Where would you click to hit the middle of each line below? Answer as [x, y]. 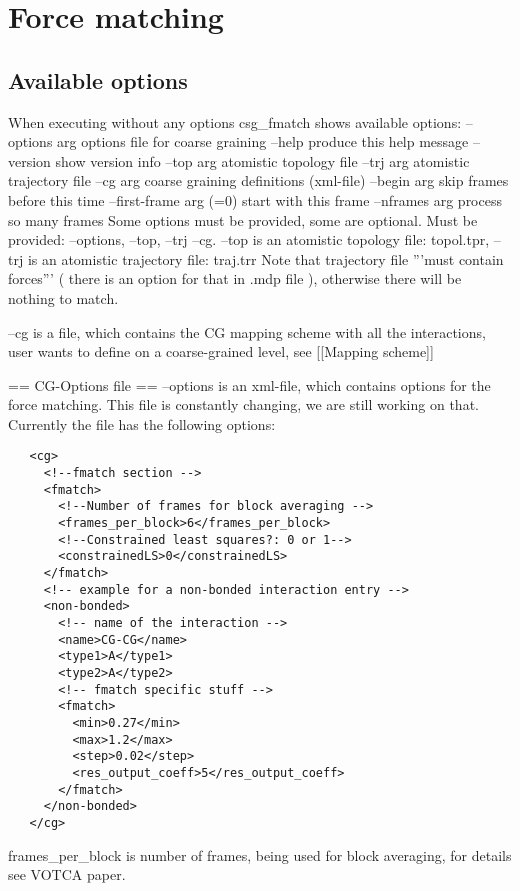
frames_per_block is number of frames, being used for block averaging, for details [260, 854]
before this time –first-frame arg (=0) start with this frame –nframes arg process [255, 199]
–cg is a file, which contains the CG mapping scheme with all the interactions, [247, 331]
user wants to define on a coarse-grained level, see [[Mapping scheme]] [221, 351]
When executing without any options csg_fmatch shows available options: [235, 121]
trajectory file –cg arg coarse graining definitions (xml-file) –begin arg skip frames [258, 180]
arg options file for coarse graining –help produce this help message [263, 141]
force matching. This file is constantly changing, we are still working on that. [243, 404]
